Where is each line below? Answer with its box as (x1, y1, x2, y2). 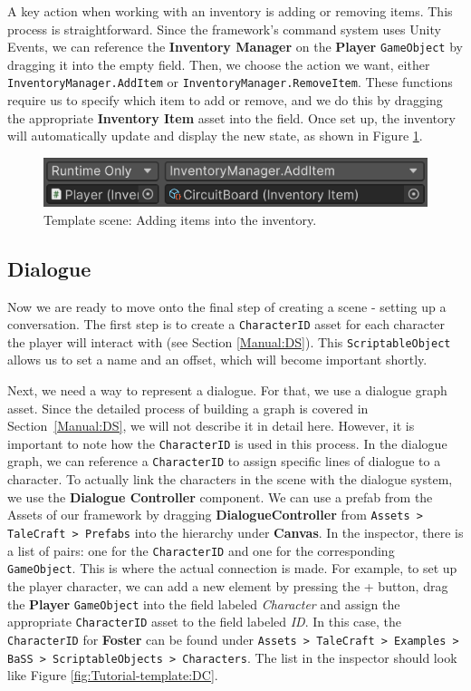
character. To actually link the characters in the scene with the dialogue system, (7, 470, 453, 489)
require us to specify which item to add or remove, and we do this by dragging (7, 91, 443, 110)
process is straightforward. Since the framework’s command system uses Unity (7, 19, 441, 38)
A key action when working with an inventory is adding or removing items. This (7, 2, 453, 20)
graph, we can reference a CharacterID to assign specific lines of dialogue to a (7, 452, 441, 471)
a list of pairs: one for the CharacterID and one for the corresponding (7, 540, 395, 560)
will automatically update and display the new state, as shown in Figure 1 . (7, 126, 423, 145)
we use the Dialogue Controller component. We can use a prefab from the (7, 487, 433, 506)
